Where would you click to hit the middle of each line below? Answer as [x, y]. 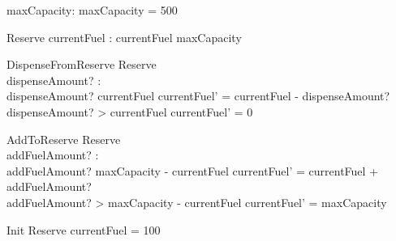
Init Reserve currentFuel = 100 [84, 229]
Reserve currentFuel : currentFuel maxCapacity [124, 37]
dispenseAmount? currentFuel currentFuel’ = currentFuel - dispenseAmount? [198, 96]
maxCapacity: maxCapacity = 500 [92, 10]
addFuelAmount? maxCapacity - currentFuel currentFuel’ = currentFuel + [193, 170]
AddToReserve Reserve [64, 139]
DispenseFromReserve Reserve [82, 64]
